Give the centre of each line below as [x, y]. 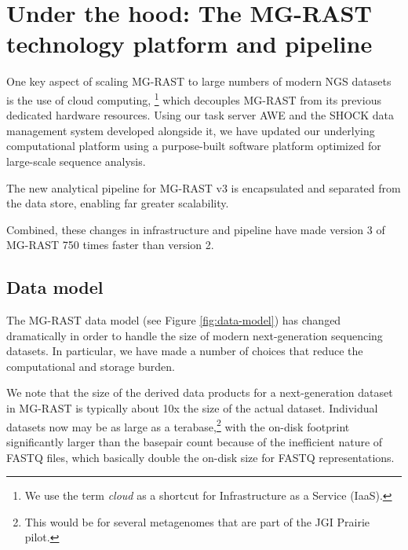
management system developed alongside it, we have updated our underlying [191, 130]
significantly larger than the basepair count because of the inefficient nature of [195, 441]
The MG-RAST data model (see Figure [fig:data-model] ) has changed [174, 320]
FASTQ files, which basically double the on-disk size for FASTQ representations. [200, 457]
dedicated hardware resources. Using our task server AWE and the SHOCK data [200, 115]
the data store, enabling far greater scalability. [118, 203]
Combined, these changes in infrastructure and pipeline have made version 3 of [196, 229]
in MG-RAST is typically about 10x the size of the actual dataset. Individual [192, 408]
